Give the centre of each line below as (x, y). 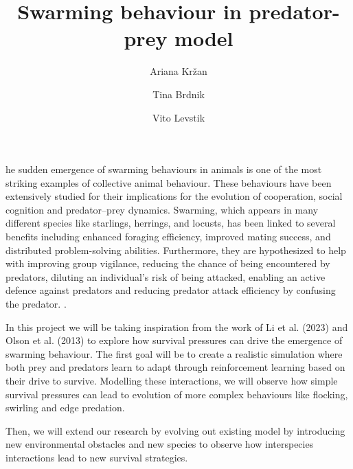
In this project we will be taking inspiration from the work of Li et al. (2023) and (177, 327)
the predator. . (36, 304)
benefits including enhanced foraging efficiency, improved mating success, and (168, 237)
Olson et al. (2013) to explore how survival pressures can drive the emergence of (174, 340)
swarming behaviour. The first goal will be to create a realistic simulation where (174, 353)
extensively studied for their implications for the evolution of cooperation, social (174, 196)
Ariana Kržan (179, 71)
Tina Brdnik (179, 94)
